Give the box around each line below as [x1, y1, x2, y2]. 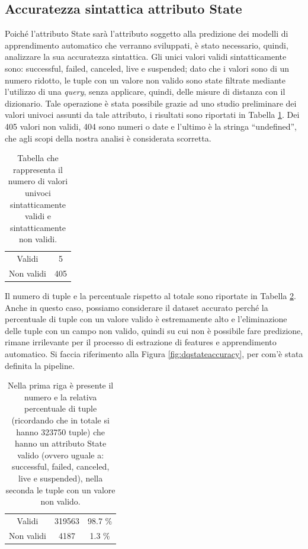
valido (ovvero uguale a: [17, 448, 104, 461]
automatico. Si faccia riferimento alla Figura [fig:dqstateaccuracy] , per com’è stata [5, 348, 303, 360]
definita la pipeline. [5, 359, 75, 371]
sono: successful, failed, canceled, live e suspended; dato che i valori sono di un [5, 62, 290, 74]
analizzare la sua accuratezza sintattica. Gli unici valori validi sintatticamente [5, 50, 287, 63]
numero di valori [8, 175, 68, 187]
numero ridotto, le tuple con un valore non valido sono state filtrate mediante [5, 73, 285, 86]
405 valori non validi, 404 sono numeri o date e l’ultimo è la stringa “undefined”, [5, 120, 297, 132]
